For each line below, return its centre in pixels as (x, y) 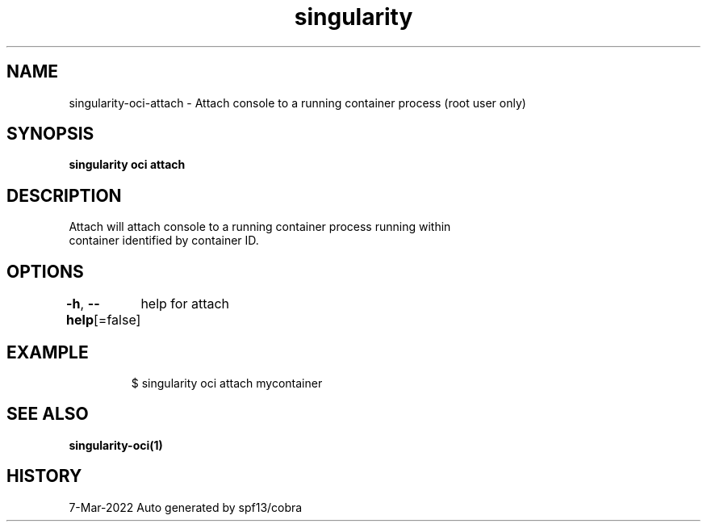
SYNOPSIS (50, 134)
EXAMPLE (48, 352)
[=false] (117, 320)
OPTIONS (45, 271)
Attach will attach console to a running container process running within (260, 227)
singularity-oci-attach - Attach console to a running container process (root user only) (297, 103)
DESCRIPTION (64, 195)
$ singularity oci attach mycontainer (227, 383)
